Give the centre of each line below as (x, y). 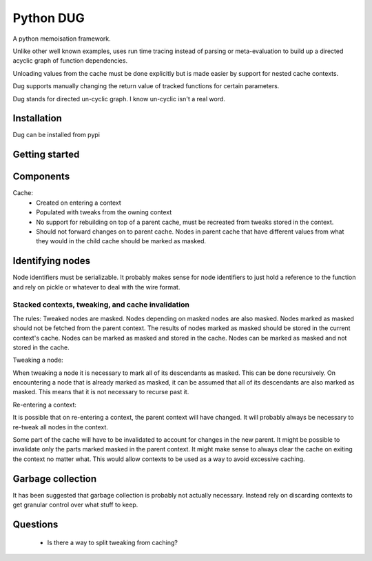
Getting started (46, 155)
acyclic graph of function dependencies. (70, 61)
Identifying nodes (52, 261)
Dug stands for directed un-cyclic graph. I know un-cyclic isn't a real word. (119, 99)
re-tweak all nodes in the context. (60, 427)
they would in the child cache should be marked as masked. (121, 241)
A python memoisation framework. (62, 39)
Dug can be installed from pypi (56, 135)
